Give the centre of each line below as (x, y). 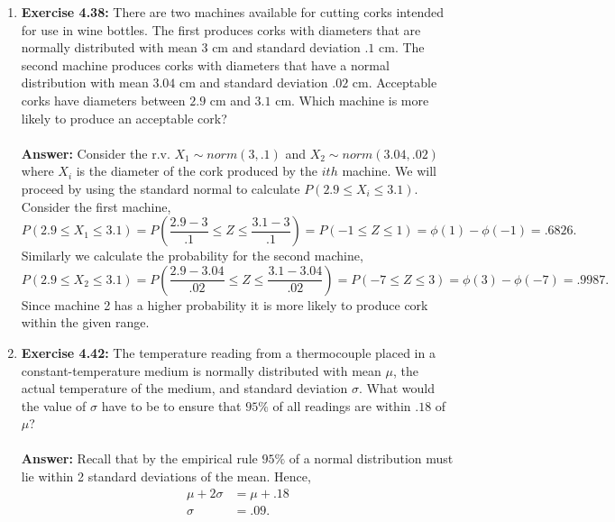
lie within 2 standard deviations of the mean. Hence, (166, 476)
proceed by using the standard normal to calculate (161, 188)
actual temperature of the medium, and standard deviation (184, 388)
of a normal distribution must (371, 458)
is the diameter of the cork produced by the (197, 171)
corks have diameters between (103, 100)
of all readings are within (342, 405)
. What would (396, 388)
